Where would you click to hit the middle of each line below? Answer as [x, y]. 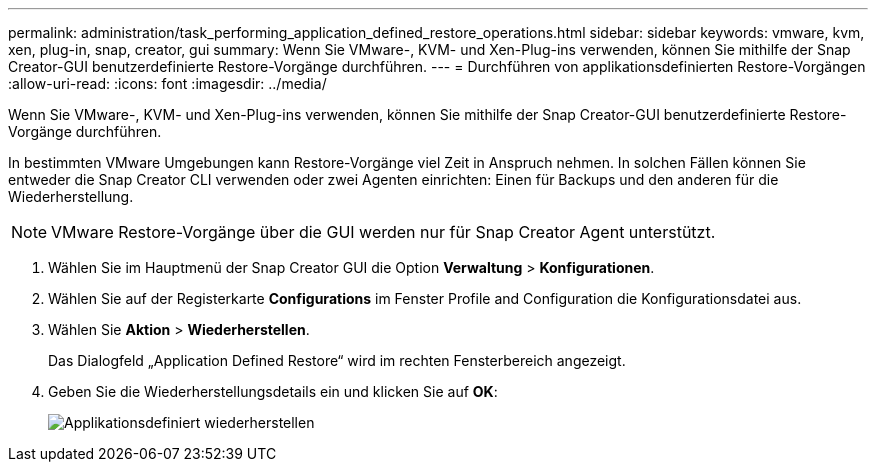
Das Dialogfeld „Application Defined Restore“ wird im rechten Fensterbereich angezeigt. [337, 360]
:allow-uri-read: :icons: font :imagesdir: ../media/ [167, 83]
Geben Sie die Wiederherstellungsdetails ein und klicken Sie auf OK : [273, 391]
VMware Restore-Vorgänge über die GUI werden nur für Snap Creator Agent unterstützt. [383, 232]
